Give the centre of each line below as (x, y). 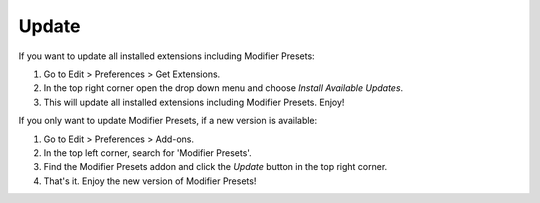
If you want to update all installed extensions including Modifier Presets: (166, 56)
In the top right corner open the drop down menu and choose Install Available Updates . (223, 88)
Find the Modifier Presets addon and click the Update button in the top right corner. (215, 167)
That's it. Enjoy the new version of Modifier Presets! (150, 181)
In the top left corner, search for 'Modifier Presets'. (147, 152)
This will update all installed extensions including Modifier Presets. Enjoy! (194, 102)
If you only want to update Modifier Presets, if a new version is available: (168, 121)
